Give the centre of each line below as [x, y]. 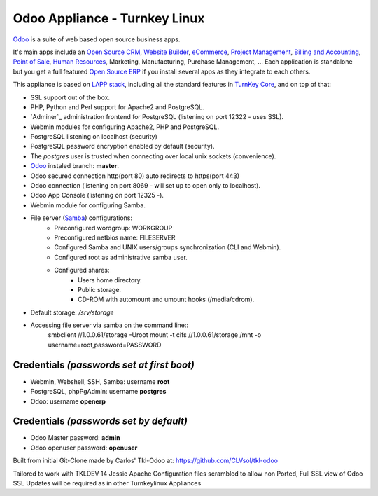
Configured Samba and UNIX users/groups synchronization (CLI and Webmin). [168, 247]
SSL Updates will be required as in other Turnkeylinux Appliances [107, 483]
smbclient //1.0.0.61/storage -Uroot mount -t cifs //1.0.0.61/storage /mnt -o [155, 335]
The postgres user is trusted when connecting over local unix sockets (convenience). [153, 156]
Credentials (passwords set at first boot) [104, 365]
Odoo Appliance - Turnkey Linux [109, 18]
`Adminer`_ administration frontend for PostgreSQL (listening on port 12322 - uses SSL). [157, 117]
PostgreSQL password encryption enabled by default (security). [122, 146]
